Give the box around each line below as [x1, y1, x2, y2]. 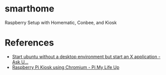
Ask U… [12, 58, 29, 65]
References [5, 37, 54, 48]
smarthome [5, 3, 54, 14]
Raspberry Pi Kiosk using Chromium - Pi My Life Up [12, 64, 120, 70]
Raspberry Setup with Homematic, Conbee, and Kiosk [5, 19, 117, 25]
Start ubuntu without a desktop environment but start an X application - [12, 53, 161, 59]
